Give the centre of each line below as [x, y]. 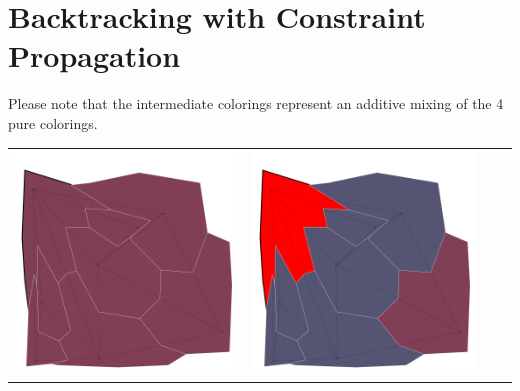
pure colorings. [53, 122]
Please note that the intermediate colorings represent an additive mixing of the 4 [256, 103]
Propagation [94, 55]
